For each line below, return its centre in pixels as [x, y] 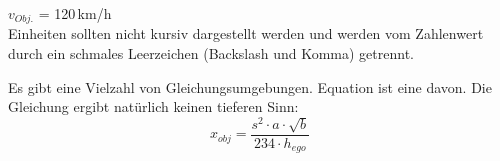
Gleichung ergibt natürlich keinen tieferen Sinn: [153, 106]
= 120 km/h [75, 13]
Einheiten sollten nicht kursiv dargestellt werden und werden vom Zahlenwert [246, 33]
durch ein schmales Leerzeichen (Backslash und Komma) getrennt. [211, 53]
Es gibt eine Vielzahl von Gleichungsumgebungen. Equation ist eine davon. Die [250, 86]
